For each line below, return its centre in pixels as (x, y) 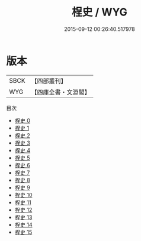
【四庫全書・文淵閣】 (61, 92)
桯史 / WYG (100, 12)
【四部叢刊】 (49, 81)
